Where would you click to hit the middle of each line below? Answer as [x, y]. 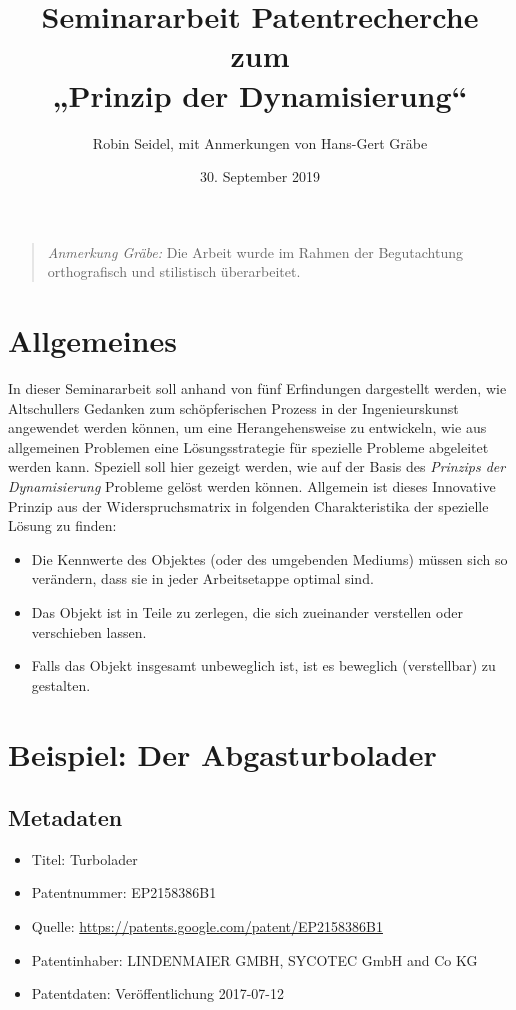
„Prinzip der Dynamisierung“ [260, 94]
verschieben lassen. [89, 631]
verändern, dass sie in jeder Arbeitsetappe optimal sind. [202, 578]
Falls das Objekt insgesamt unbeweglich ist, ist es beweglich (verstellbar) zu [263, 665]
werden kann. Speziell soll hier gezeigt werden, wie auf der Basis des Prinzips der [257, 466]
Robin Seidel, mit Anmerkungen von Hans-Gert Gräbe [260, 142]
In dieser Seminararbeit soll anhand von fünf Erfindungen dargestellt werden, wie [257, 388]
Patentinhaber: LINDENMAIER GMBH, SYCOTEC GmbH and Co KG [254, 959]
